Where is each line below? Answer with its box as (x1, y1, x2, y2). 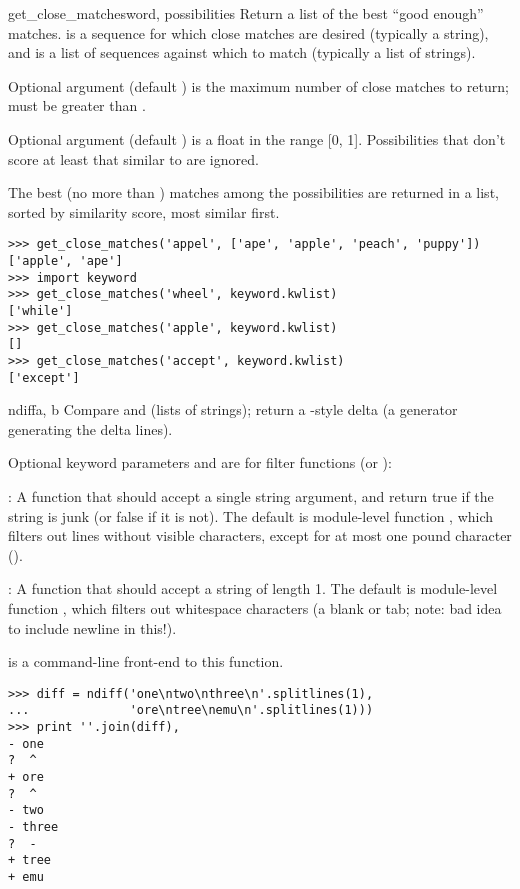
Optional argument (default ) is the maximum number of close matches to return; (8, 75, 509, 96)
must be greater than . (8, 95, 146, 116)
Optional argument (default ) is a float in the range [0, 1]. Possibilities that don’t (8, 128, 506, 149)
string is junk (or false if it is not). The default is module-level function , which (8, 505, 494, 526)
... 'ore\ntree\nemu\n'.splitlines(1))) (8, 703, 374, 718)
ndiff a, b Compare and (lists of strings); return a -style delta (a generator (8, 399, 458, 420)
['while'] (8, 303, 73, 318)
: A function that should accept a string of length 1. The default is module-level (8, 578, 498, 599)
